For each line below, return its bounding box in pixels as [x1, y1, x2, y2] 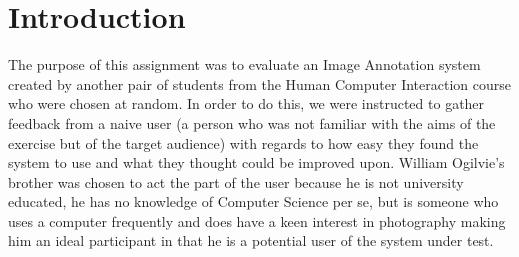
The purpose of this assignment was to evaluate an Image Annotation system [8, 54, 481, 75]
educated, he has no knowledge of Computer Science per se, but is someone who [8, 191, 499, 212]
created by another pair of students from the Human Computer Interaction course [8, 73, 511, 94]
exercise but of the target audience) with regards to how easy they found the [8, 132, 479, 153]
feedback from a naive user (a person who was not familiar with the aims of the [8, 112, 496, 133]
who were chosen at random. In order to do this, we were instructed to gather [8, 93, 485, 114]
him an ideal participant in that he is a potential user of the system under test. [8, 230, 494, 251]
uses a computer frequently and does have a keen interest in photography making [8, 210, 506, 231]
